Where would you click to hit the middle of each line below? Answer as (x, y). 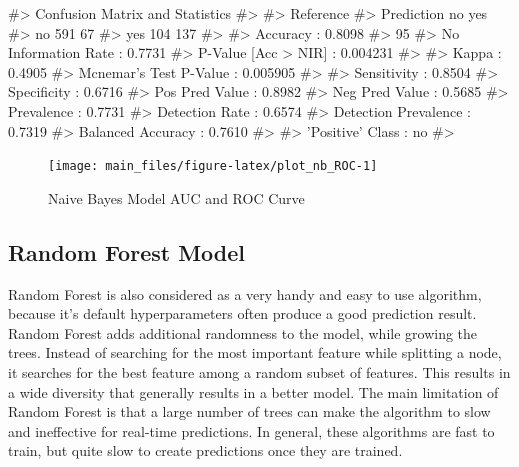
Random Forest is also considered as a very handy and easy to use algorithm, (245, 293)
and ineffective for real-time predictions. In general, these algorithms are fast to (251, 430)
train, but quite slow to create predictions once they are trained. (205, 450)
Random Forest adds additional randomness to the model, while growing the (243, 332)
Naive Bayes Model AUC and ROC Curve (176, 197)
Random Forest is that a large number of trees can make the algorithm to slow (249, 411)
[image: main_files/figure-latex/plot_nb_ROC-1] (213, 166)
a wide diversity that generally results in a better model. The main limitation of (253, 391)
